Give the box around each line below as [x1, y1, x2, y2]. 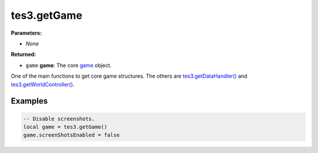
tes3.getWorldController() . [11, 81, 75, 88]
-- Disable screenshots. [23, 115, 95, 122]
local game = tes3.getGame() [23, 124, 108, 130]
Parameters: [11, 29, 42, 36]
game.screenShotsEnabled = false [23, 132, 120, 138]
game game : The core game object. [25, 62, 112, 69]
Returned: [11, 51, 37, 58]
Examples [11, 96, 48, 106]
